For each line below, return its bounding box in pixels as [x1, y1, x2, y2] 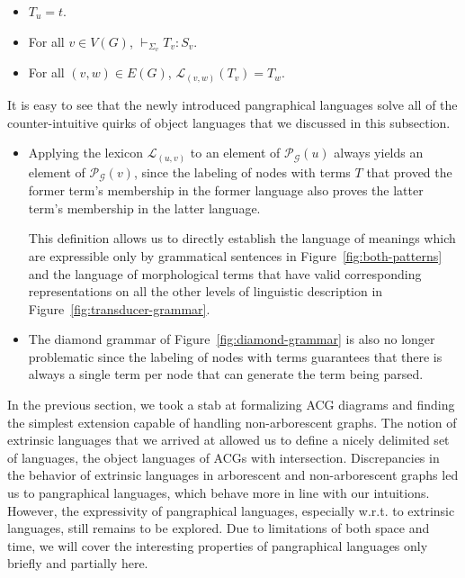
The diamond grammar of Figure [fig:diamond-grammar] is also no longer [28, 330, 435, 348]
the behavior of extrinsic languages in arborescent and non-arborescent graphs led [7, 465, 459, 484]
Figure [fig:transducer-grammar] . [28, 299, 210, 318]
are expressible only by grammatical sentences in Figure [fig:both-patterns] [28, 246, 443, 265]
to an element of [190, 143, 281, 162]
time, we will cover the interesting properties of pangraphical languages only [7, 536, 428, 555]
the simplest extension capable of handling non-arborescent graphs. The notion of [7, 412, 457, 431]
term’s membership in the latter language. [28, 198, 261, 217]
